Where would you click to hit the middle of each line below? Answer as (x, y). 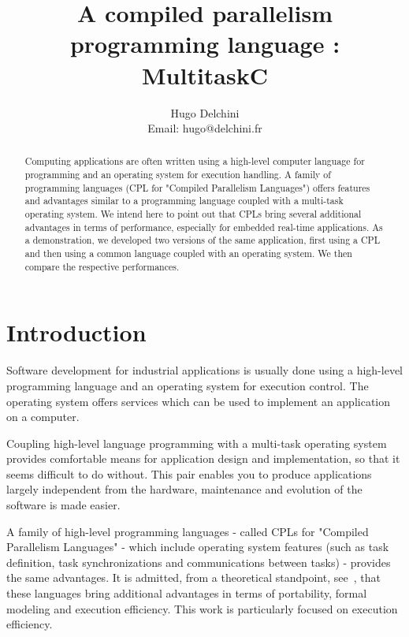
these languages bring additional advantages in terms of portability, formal (187, 593)
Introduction (76, 332)
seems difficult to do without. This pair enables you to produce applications (189, 473)
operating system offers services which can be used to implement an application (199, 401)
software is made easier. (63, 505)
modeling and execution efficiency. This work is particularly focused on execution (202, 608)
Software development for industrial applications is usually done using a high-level (204, 370)
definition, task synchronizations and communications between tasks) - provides (199, 562)
